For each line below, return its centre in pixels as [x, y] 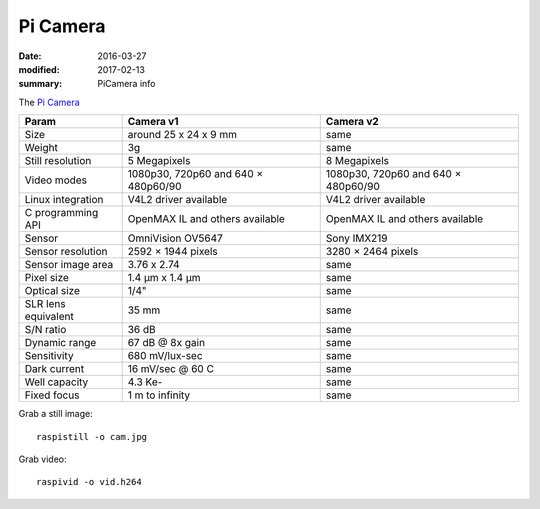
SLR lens [45, 304]
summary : [40, 84]
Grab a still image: [56, 414]
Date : [30, 56]
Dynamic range [60, 343]
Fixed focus [52, 395]
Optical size [52, 291]
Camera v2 [352, 122]
